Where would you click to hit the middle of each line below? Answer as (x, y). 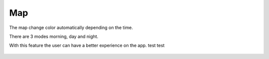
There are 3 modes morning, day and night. (54, 36)
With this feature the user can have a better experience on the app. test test (87, 45)
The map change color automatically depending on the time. (71, 28)
